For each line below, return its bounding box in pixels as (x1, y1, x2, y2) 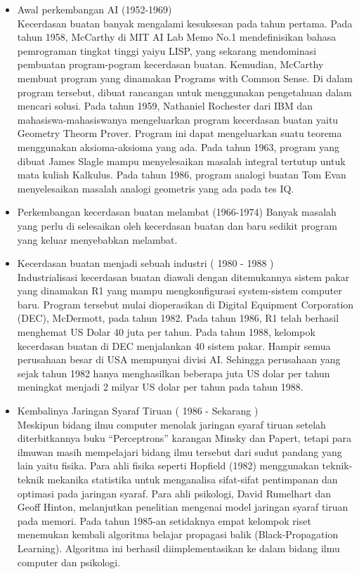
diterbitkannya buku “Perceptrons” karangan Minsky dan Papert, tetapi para (17, 431, 352, 445)
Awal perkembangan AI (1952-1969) (17, 2, 172, 16)
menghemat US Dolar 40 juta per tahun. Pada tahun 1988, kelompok (17, 325, 315, 339)
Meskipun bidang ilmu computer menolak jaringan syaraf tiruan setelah (17, 417, 326, 431)
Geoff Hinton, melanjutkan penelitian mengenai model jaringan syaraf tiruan (17, 500, 348, 514)
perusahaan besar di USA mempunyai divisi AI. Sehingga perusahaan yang (17, 352, 341, 367)
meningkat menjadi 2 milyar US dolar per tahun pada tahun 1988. (17, 379, 303, 394)
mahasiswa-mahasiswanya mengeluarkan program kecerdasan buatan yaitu (17, 112, 339, 126)
